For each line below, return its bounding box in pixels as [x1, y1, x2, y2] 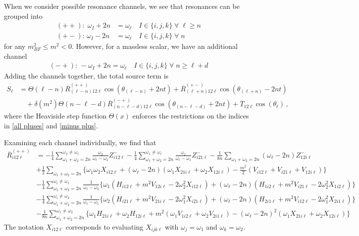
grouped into [4, 10, 43, 21]
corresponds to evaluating [65, 221, 144, 232]
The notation [4, 221, 44, 232]
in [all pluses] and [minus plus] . [4, 120, 98, 131]
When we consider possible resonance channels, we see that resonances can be [4, 1, 240, 11]
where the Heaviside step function [4, 111, 107, 121]
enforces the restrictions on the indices [132, 111, 249, 121]
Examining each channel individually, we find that [4, 137, 156, 147]
